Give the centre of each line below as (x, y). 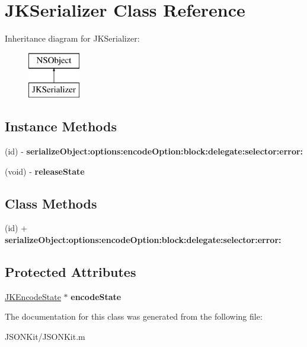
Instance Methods (61, 126)
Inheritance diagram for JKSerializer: (72, 38)
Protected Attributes (71, 272)
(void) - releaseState (45, 171)
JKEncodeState (33, 296)
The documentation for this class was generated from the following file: (134, 316)
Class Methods (51, 203)
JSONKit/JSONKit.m (45, 337)
